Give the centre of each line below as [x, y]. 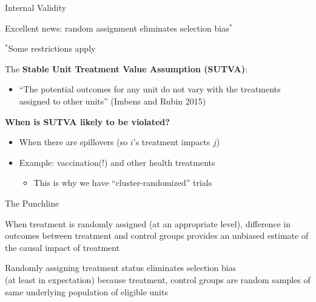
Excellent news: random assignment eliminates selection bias [117, 28]
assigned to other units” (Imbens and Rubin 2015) [113, 101]
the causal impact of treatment [62, 247]
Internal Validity [36, 7]
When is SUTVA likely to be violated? [87, 121]
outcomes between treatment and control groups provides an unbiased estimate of [157, 235]
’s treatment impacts [172, 142]
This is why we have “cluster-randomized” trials [123, 183]
